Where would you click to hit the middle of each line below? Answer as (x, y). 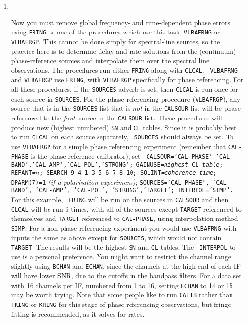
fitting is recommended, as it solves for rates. (78, 314)
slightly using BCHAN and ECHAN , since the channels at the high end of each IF (126, 266)
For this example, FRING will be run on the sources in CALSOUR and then (120, 199)
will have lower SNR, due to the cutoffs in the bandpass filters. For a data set (126, 276)
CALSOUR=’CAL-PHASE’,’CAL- (190, 157)
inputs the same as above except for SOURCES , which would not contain (116, 237)
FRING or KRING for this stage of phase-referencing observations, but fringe (121, 304)
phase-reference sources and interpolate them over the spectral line (110, 60)
